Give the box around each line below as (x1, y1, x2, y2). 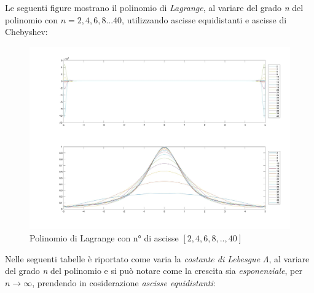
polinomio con (5, 13, 58, 26)
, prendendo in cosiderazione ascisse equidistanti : (32, 276, 216, 289)
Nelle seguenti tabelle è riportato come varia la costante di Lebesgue (5, 252, 261, 265)
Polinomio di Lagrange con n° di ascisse (29, 232, 179, 244)
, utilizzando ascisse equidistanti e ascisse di (122, 13, 287, 26)
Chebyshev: (5, 25, 48, 38)
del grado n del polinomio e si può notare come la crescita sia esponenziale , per (5, 264, 302, 277)
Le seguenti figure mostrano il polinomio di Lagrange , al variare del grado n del (5, 1, 304, 14)
